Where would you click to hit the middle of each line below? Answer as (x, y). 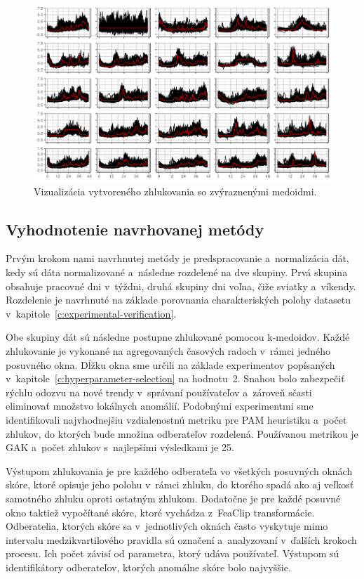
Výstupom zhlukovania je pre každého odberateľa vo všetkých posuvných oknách (179, 470)
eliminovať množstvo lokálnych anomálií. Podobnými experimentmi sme (160, 406)
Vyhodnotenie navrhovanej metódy (135, 229)
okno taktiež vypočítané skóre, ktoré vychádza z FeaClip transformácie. (160, 512)
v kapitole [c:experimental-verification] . (91, 313)
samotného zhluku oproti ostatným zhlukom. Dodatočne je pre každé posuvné (173, 498)
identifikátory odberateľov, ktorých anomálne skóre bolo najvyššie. (148, 567)
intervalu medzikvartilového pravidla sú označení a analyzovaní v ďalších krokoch (181, 539)
